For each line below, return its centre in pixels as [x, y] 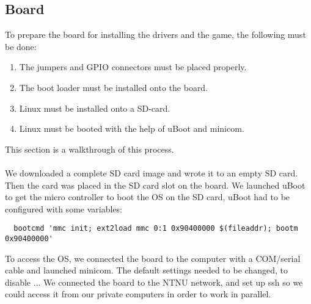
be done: [21, 46]
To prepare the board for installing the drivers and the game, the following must [155, 34]
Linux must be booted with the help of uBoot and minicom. [132, 128]
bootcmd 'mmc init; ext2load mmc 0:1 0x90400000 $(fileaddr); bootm [156, 229]
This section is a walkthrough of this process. [90, 149]
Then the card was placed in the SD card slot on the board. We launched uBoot [155, 185]
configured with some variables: [64, 208]
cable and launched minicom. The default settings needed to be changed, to [146, 270]
